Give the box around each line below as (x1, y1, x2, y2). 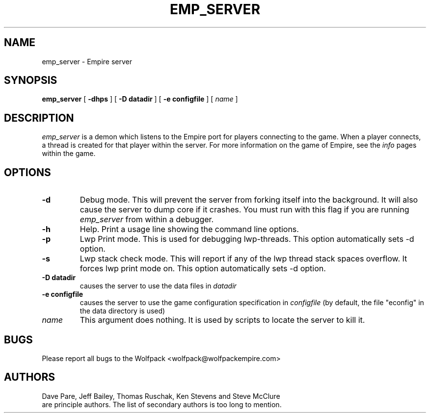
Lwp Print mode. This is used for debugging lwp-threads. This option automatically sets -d (80, 234, 414, 244)
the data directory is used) (80, 307, 165, 315)
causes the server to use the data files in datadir (80, 282, 237, 290)
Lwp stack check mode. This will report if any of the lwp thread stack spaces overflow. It (80, 254, 407, 264)
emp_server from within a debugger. (80, 214, 214, 225)
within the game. (42, 149, 96, 158)
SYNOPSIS (4, 74, 57, 87)
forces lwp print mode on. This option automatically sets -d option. (80, 263, 326, 274)
